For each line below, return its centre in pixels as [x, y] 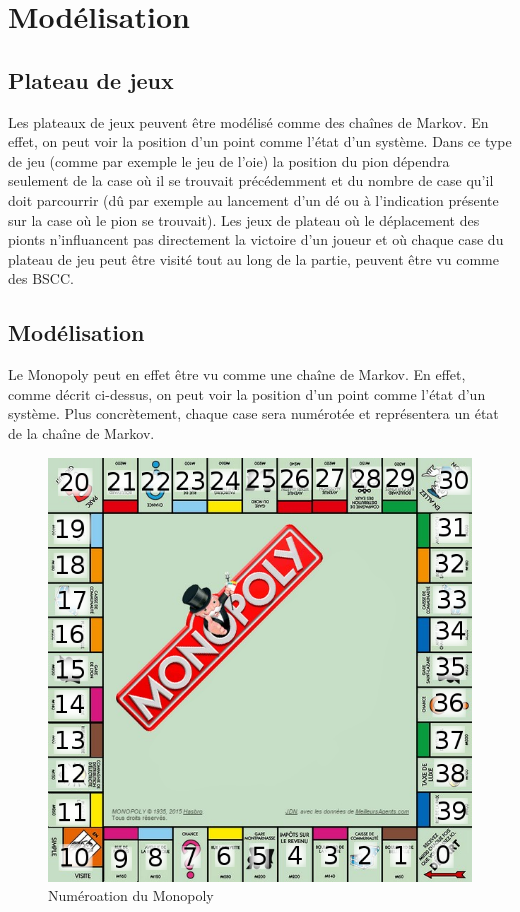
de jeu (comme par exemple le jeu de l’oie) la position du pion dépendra [229, 160]
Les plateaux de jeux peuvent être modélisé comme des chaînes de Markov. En [248, 121]
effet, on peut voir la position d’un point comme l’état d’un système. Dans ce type [260, 141]
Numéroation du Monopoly [131, 895]
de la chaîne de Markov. [81, 432]
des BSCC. [41, 278]
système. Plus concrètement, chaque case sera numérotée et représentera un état [253, 413]
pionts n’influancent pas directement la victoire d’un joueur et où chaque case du [256, 239]
